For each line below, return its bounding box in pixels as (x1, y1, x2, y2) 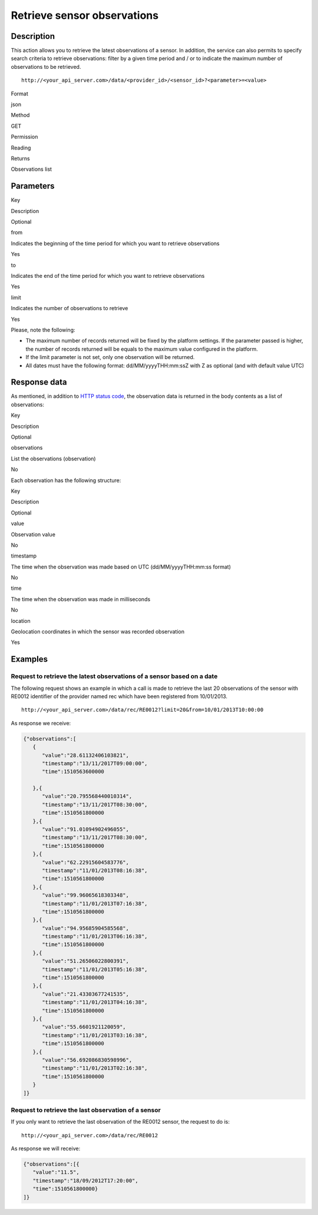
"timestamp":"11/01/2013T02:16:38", (42, 1065, 148, 1071)
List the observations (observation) (11, 455, 97, 462)
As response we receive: (11, 719, 71, 726)
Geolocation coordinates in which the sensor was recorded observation (11, 628, 185, 635)
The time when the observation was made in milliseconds (11, 595, 151, 603)
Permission (11, 133, 38, 141)
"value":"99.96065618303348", (42, 892, 130, 899)
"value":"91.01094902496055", (42, 826, 130, 833)
